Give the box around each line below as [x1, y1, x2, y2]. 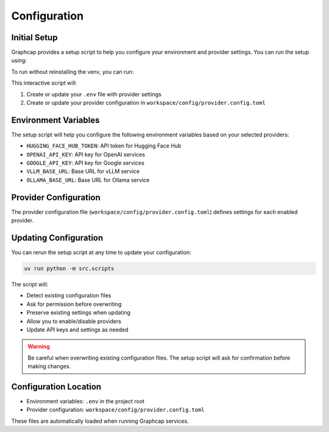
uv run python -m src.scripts [24, 265, 115, 272]
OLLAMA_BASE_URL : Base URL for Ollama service [26, 176, 150, 183]
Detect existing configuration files [26, 292, 111, 299]
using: [11, 57, 27, 64]
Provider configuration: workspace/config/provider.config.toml [26, 406, 205, 414]
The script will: [11, 281, 49, 288]
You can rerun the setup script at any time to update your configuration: [11, 249, 191, 256]
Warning [27, 343, 50, 350]
